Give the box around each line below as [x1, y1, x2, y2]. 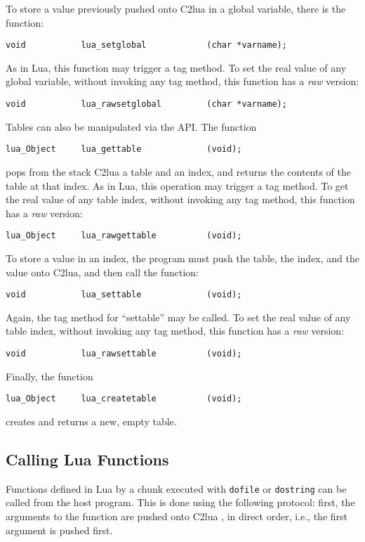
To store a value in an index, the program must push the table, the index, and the [6, 250, 359, 265]
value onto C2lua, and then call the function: [6, 264, 199, 279]
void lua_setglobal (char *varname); [6, 40, 287, 51]
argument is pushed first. [6, 522, 113, 537]
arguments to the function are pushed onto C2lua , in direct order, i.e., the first [6, 508, 347, 523]
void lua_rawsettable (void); [6, 349, 242, 359]
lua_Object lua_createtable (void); [6, 394, 242, 404]
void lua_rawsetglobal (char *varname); [6, 99, 287, 110]
